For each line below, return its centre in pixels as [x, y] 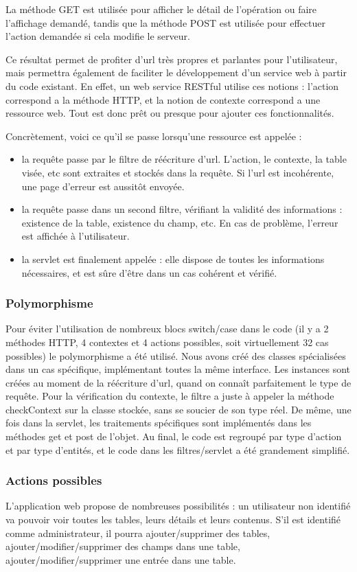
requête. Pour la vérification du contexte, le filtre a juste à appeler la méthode [170, 396]
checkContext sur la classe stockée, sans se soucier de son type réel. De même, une [178, 409]
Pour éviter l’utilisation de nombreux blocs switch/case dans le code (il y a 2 [167, 329]
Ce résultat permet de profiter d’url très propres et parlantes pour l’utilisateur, [172, 59]
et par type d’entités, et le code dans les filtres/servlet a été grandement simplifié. [178, 449]
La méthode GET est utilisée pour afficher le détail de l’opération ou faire [161, 9]
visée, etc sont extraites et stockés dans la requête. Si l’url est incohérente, [178, 172]
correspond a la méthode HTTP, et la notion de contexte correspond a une [163, 99]
